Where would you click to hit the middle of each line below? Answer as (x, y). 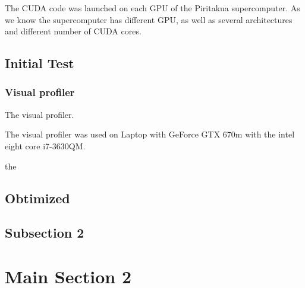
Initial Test (40, 63)
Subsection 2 (45, 233)
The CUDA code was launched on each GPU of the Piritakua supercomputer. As (152, 8)
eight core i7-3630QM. (45, 145)
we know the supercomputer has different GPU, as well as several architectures (149, 19)
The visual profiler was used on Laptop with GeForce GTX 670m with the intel (150, 134)
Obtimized (37, 198)
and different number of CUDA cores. (73, 31)
